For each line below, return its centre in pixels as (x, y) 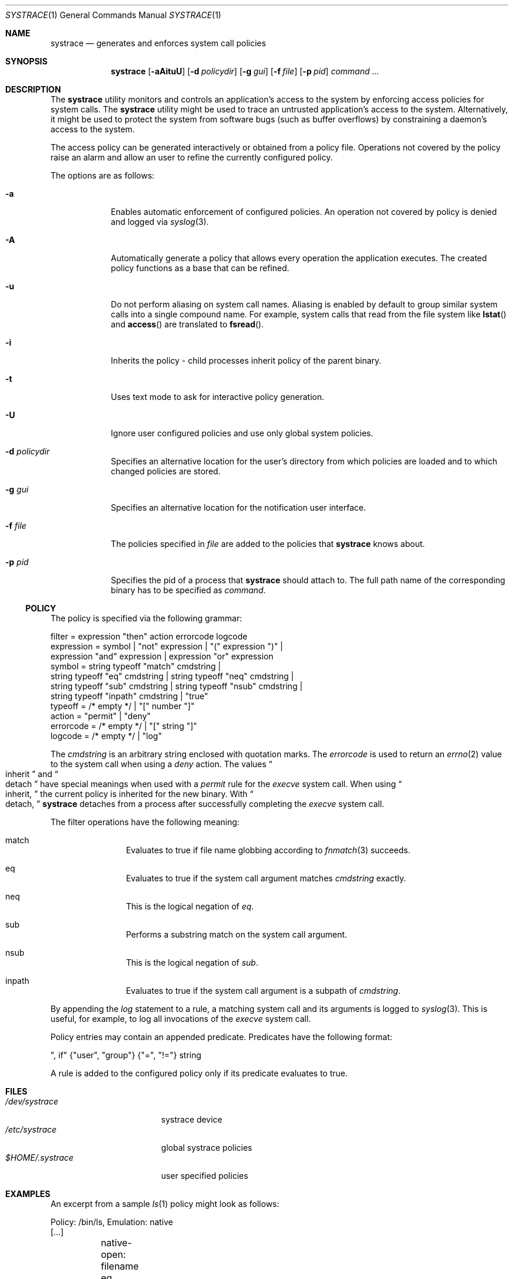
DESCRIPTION (33, 89)
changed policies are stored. (166, 471)
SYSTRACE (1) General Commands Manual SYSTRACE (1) (113, 15)
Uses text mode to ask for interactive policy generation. (218, 397)
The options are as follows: (102, 175)
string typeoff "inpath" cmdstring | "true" (129, 696)
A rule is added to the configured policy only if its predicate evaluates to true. (199, 1073)
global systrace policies (207, 1148)
